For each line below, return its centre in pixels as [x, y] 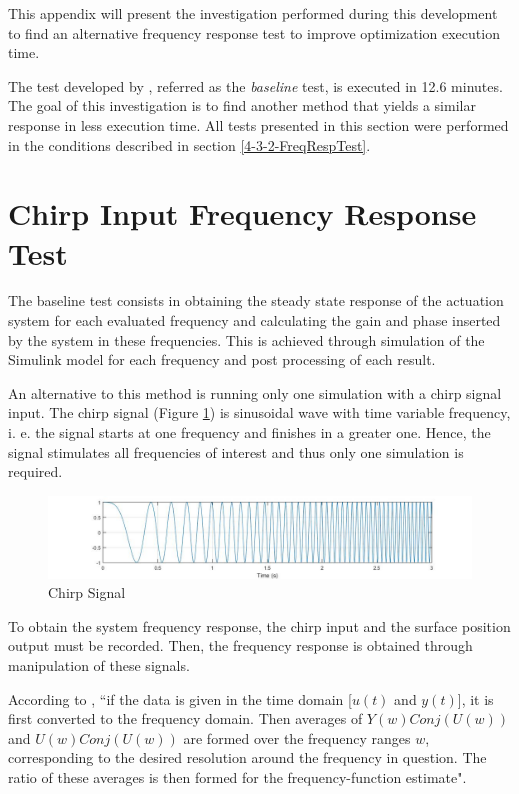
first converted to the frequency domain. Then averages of [185, 718]
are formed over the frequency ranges [297, 737]
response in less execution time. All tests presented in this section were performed [258, 124]
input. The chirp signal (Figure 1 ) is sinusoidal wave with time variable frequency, [259, 412]
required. [35, 471]
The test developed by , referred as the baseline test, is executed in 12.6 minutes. [255, 85]
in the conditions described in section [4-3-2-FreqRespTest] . [189, 144]
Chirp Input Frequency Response [242, 213]
